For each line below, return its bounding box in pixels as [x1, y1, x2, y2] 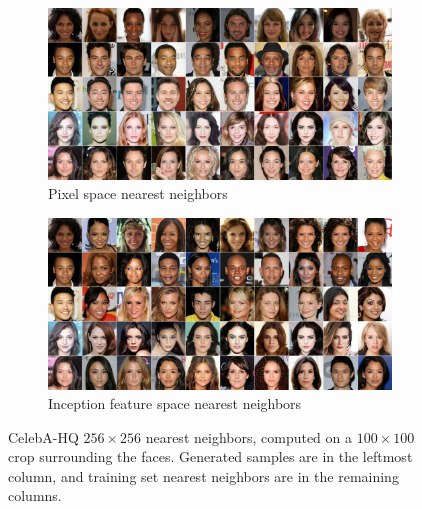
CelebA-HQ [8, 426, 79, 447]
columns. [8, 485, 62, 506]
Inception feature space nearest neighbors [48, 393, 302, 414]
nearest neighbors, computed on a [145, 426, 353, 447]
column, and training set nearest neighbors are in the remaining [8, 465, 399, 486]
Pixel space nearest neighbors [48, 183, 228, 204]
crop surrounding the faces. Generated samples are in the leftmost [8, 446, 413, 467]
